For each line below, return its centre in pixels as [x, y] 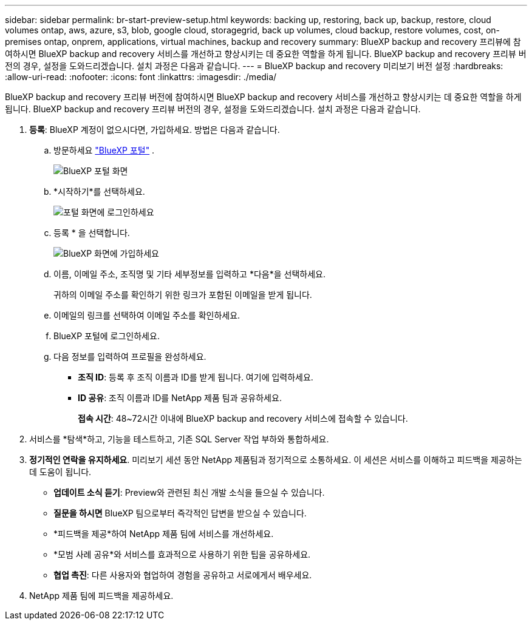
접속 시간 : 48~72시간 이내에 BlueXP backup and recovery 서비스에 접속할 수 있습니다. [243, 418]
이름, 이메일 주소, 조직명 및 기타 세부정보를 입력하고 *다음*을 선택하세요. [189, 274]
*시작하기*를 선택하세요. [99, 191]
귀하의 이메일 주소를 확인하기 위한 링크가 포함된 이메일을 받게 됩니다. [183, 295]
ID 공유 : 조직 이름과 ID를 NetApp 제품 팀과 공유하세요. [180, 398]
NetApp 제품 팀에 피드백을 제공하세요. [101, 596]
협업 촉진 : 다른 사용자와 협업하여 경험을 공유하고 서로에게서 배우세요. [183, 575]
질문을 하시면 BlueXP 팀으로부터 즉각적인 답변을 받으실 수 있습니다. [180, 513]
